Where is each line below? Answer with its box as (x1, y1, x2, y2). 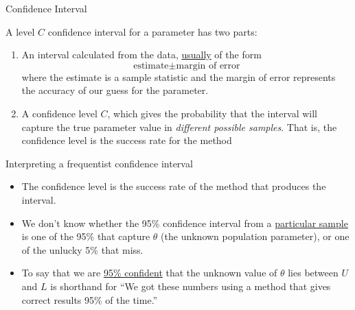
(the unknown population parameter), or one (161, 229, 350, 243)
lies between (288, 265, 339, 280)
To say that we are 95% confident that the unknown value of (21, 265, 277, 280)
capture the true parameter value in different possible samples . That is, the (21, 119, 337, 134)
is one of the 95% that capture (21, 229, 150, 243)
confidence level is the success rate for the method (21, 133, 232, 147)
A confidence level (21, 106, 98, 120)
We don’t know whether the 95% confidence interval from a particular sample (21, 215, 348, 230)
